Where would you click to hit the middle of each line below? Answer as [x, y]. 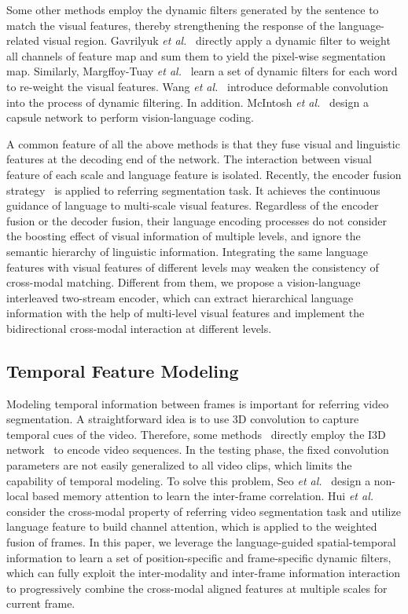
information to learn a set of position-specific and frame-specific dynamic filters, [199, 557]
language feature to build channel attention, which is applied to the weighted [192, 526]
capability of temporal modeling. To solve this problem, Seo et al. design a [189, 480]
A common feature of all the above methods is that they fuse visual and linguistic [203, 143]
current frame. [41, 603]
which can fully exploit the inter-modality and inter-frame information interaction [204, 573]
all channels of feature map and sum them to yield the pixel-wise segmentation [196, 55]
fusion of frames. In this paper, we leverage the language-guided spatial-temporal [201, 542]
